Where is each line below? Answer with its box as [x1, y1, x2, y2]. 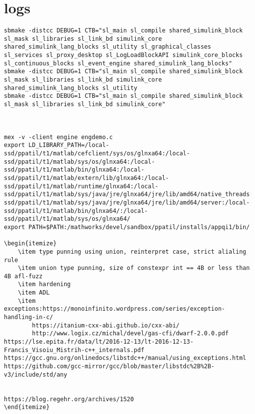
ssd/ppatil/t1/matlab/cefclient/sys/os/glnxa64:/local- [4, 149, 190, 157]
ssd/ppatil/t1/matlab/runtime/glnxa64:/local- [4, 182, 158, 190]
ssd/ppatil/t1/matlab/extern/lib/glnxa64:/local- [4, 174, 169, 181]
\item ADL [18, 289, 50, 296]
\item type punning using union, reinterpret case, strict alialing [18, 248, 246, 255]
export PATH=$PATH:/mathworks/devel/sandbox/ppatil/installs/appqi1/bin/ [4, 223, 250, 231]
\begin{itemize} [4, 240, 57, 247]
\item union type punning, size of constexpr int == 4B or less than [18, 265, 250, 272]
